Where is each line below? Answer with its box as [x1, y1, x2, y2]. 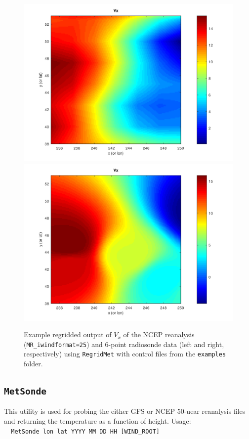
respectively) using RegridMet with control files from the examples [24, 349, 226, 359]
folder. [24, 358, 43, 369]
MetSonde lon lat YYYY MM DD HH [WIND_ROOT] [11, 428, 160, 435]
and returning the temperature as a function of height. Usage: [4, 416, 191, 426]
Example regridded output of [24, 329, 112, 340]
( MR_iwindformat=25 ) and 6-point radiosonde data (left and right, [24, 339, 224, 349]
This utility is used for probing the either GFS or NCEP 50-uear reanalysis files [4, 406, 246, 416]
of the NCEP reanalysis [123, 329, 195, 340]
